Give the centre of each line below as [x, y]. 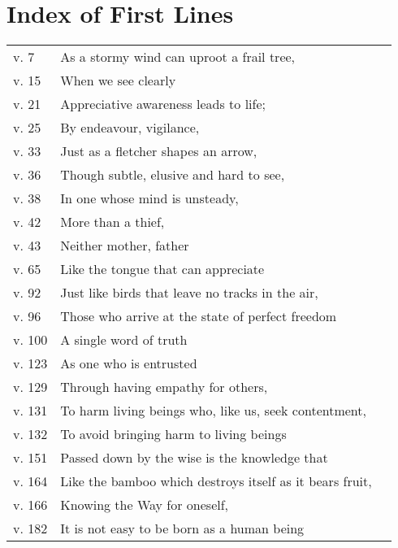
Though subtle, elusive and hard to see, [173, 175]
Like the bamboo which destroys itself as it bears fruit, [216, 481]
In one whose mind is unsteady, [149, 198]
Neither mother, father [125, 246]
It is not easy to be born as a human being [182, 528]
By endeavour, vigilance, [130, 128]
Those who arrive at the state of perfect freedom [199, 316]
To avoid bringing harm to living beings [173, 434]
